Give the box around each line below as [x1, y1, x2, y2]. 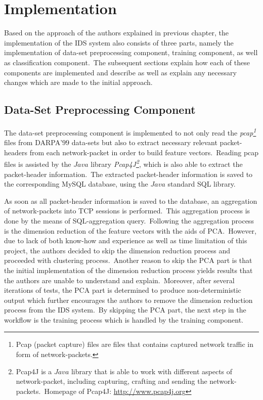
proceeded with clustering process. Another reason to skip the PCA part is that [4, 255, 252, 265]
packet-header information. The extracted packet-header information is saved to [4, 168, 253, 179]
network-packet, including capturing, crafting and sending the [16, 376, 207, 386]
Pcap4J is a [16, 366, 52, 376]
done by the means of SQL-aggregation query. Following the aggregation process [4, 215, 254, 226]
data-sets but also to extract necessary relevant [71, 137, 217, 148]
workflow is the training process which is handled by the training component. [4, 314, 243, 325]
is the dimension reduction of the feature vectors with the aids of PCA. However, [4, 225, 256, 236]
